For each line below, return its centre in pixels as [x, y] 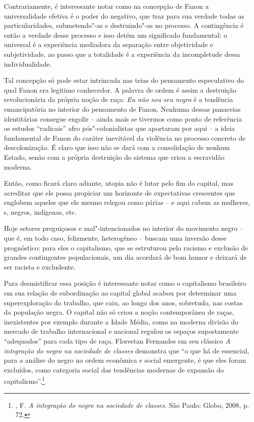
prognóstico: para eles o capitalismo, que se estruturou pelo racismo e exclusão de [126, 247]
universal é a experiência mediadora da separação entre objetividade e [109, 44]
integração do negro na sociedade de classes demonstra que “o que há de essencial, [127, 350]
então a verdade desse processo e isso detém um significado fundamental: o [116, 35]
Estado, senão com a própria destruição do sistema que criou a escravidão [114, 157]
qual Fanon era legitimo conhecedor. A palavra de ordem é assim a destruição [120, 89]
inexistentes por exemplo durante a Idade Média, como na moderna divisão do [121, 321]
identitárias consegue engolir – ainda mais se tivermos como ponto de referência [123, 118]
